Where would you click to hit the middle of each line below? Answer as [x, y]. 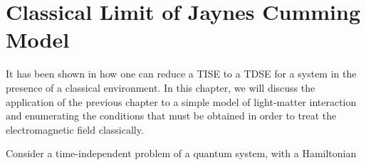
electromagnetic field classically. [75, 129]
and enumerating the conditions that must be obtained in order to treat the [171, 116]
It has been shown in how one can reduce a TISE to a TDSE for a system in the [181, 74]
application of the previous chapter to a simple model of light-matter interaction [181, 101]
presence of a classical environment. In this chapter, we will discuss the [161, 87]
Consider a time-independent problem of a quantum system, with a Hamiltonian [181, 153]
